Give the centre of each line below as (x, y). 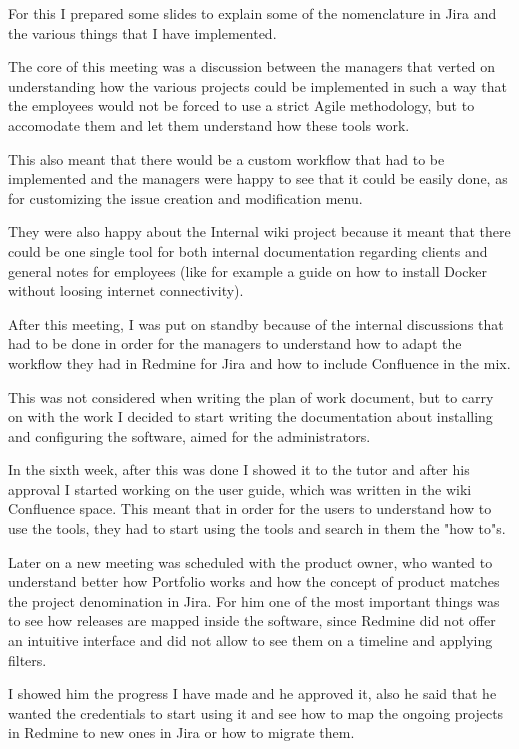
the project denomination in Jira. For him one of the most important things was (254, 600)
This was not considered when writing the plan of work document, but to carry (251, 396)
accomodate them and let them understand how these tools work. (209, 124)
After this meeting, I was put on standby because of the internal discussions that (256, 323)
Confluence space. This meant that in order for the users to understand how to (250, 508)
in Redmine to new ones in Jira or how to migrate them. (181, 732)
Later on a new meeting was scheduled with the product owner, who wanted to (250, 561)
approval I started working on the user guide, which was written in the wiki (240, 488)
